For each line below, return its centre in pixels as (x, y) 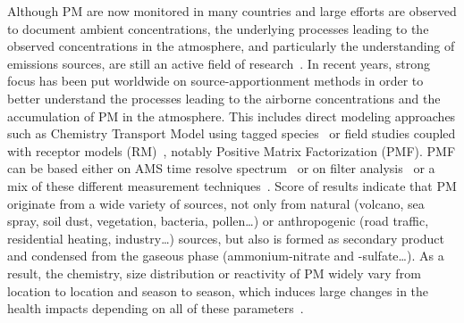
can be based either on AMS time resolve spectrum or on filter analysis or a (221, 168)
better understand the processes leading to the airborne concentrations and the (224, 98)
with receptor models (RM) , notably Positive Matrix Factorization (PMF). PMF (232, 150)
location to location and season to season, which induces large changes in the (218, 290)
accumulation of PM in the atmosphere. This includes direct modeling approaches (232, 116)
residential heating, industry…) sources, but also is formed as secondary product (226, 238)
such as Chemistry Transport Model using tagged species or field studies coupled (232, 133)
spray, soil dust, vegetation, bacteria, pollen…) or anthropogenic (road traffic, (218, 221)
